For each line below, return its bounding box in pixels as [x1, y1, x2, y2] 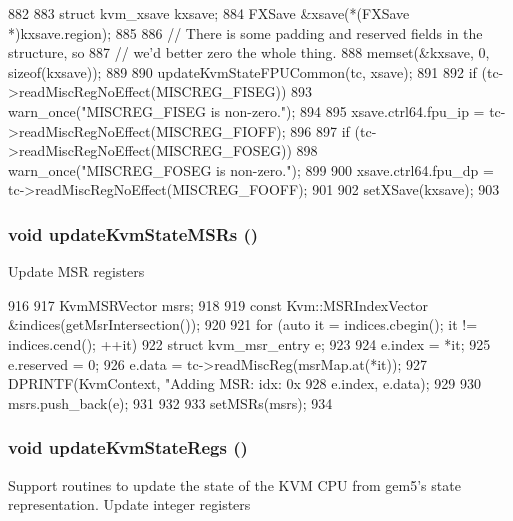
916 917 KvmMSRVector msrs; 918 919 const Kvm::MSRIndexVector [8, 294, 428, 315]
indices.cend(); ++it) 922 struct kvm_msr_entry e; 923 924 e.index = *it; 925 [8, 333, 491, 354]
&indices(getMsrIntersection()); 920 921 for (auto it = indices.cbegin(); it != [8, 314, 478, 335]
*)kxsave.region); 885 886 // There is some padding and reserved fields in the [8, 22, 483, 43]
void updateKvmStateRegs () [8, 435, 248, 460]
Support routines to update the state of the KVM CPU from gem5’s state [8, 474, 461, 495]
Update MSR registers [8, 261, 145, 282]
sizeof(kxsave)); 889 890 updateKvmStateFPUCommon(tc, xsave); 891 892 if [8, 61, 477, 82]
